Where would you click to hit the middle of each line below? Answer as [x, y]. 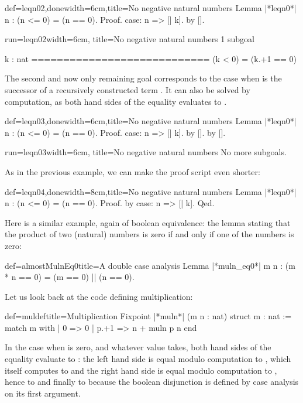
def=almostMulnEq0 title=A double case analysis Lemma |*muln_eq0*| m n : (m [150, 265]
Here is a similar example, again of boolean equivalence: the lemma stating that [148, 222]
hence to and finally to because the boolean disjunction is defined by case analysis [152, 382]
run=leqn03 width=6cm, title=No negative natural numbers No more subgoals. [146, 152]
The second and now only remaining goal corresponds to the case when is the [143, 78]
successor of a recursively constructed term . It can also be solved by [128, 89]
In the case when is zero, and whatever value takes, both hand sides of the [138, 347]
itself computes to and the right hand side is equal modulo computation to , [141, 370]
